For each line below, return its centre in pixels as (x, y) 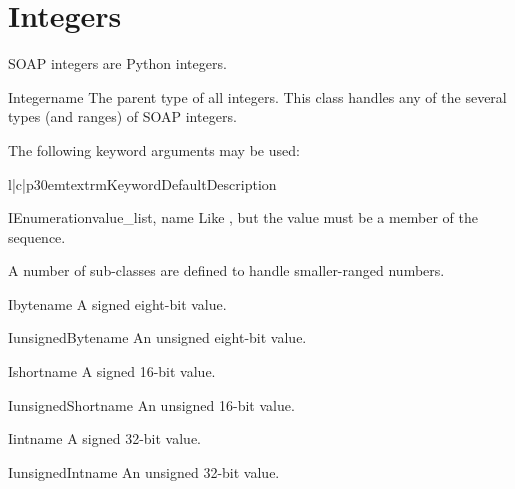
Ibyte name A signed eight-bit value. (117, 303)
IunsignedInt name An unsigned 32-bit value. (144, 471)
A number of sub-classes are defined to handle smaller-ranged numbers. (226, 270)
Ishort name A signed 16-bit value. (112, 371)
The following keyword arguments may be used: (154, 149)
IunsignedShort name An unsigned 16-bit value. (151, 404)
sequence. (37, 236)
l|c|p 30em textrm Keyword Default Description (142, 183)
